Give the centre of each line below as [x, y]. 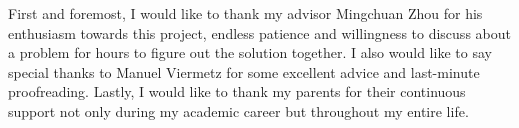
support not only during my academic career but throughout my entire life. [238, 110]
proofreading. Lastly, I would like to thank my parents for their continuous [237, 91]
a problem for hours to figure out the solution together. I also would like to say [250, 52]
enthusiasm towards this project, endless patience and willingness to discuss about [259, 32]
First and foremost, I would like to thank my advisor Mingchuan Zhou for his [245, 13]
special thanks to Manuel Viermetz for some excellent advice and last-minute [244, 71]
